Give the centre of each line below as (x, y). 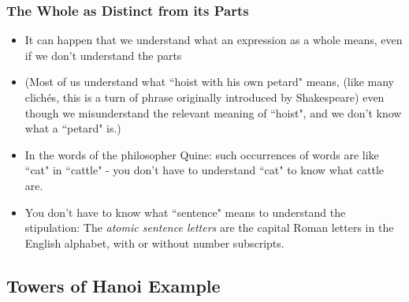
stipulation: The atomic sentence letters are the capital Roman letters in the (209, 227)
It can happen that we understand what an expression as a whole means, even (214, 40)
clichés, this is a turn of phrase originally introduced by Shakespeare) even (204, 97)
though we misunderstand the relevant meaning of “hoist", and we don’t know (213, 112)
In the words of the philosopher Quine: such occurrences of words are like (202, 154)
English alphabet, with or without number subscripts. (154, 242)
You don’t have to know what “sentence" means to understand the (185, 212)
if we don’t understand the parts (103, 55)
